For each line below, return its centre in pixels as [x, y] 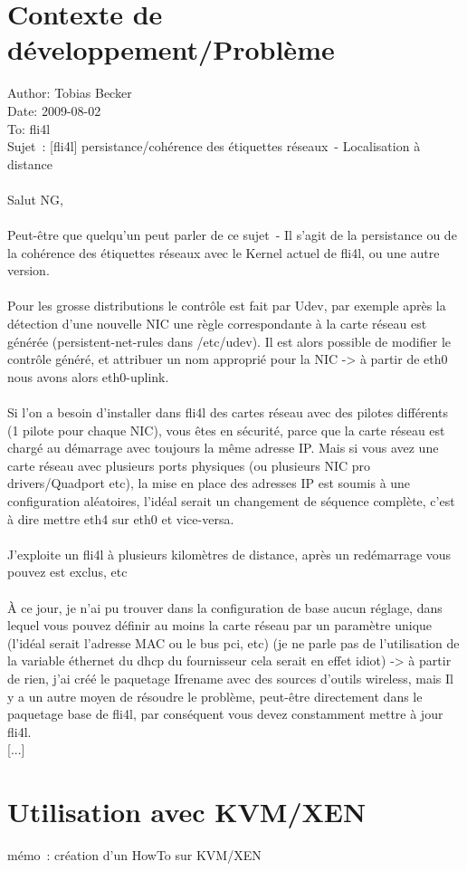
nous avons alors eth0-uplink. [88, 376]
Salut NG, [35, 199]
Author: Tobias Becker [70, 93]
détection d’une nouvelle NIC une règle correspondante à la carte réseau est [217, 324]
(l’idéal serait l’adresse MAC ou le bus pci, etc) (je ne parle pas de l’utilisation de [233, 642]
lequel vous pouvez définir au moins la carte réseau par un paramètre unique [220, 625]
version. [29, 270]
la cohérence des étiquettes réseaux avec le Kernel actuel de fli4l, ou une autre [224, 252]
